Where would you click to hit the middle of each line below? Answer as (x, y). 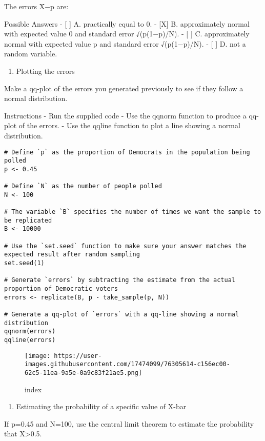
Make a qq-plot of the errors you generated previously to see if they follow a (124, 88)
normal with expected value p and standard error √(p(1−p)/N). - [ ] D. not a (125, 43)
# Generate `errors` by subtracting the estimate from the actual (120, 280)
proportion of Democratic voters (61, 289)
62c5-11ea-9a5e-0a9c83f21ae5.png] (84, 373)
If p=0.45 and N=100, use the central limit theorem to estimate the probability (129, 423)
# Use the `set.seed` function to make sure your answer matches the (125, 246)
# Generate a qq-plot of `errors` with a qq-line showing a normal (122, 314)
